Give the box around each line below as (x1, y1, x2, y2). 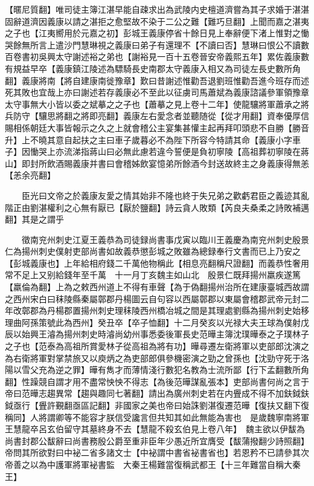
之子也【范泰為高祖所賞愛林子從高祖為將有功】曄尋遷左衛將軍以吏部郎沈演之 (5, 340, 309, 352)
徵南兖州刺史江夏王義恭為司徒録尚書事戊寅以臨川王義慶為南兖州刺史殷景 (21, 233, 309, 245)
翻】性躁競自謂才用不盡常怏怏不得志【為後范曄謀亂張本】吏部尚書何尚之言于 (5, 375, 309, 387)
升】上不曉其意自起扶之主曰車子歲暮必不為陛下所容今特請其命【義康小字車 (5, 133, 301, 146)
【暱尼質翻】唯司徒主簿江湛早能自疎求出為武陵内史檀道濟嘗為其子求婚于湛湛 (5, 3, 309, 15)
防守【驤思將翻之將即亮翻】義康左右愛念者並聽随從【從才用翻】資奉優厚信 (13, 109, 309, 122)
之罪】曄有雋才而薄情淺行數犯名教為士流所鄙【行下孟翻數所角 (63, 363, 309, 376)
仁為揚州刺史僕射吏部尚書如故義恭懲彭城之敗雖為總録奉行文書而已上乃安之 (5, 245, 301, 258)
